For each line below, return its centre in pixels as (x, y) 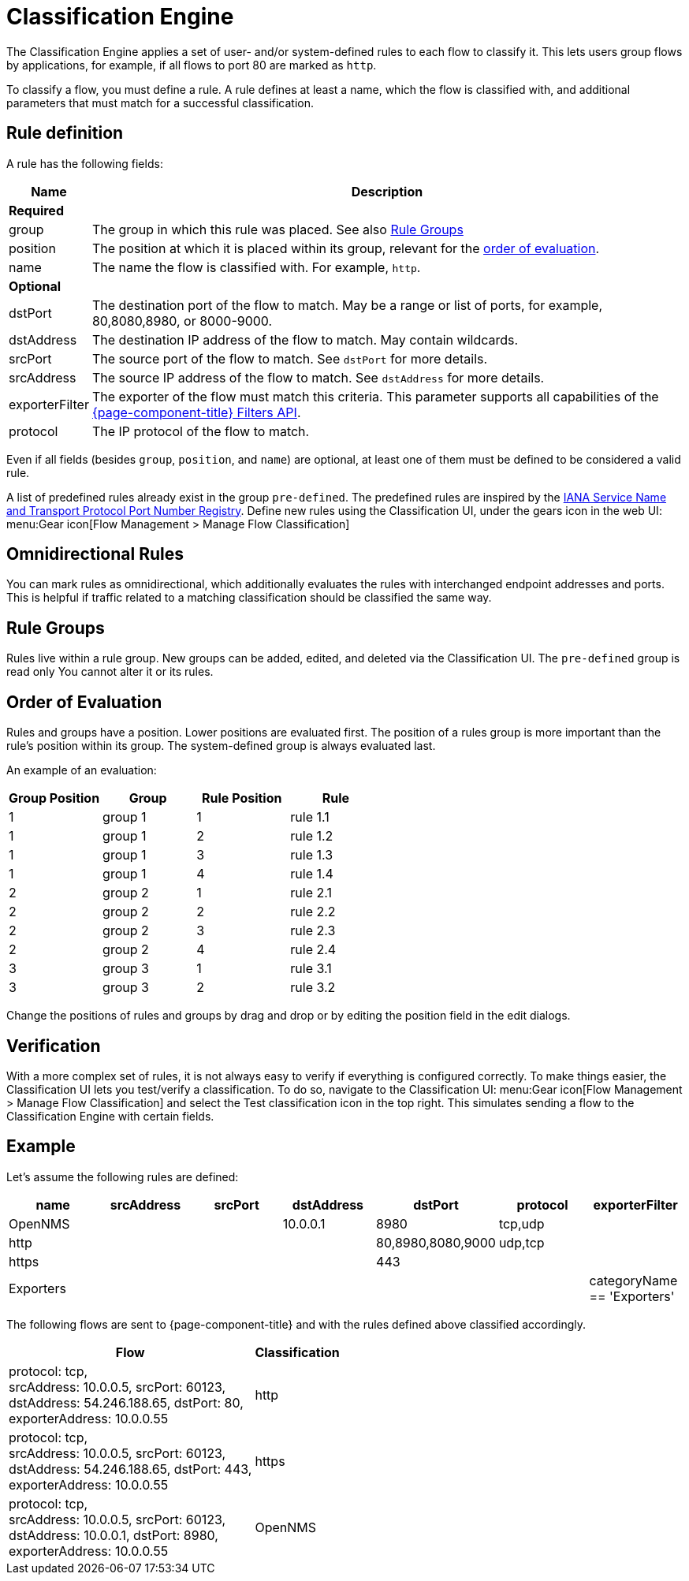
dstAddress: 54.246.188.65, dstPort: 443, (130, 1469)
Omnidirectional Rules (95, 554)
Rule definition (65, 133)
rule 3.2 (313, 988)
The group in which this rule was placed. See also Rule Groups (277, 229)
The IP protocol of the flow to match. (201, 431)
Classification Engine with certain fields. (110, 1116)
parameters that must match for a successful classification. (160, 103)
